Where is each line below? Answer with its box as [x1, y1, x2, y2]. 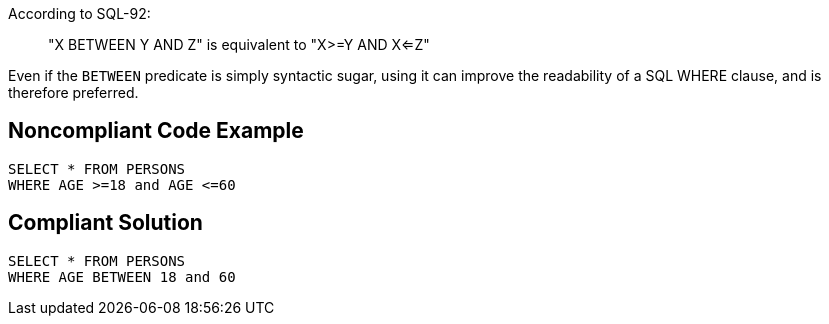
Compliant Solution [8, 210, 203, 236]
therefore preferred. [8, 84, 139, 101]
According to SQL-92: [8, 5, 151, 22]
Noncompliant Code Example [8, 118, 304, 144]
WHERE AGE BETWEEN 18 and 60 [8, 268, 236, 285]
